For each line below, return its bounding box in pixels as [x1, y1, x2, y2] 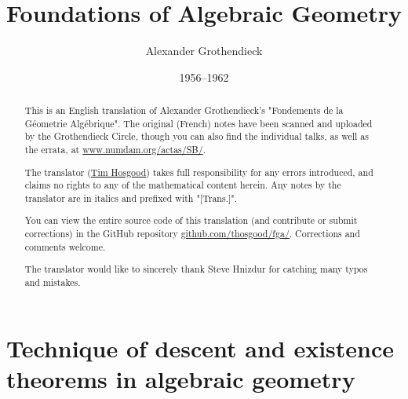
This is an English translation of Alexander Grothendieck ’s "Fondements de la [24, 104, 344, 117]
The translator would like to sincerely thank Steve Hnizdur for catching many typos [24, 262, 368, 276]
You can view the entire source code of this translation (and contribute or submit [24, 214, 358, 227]
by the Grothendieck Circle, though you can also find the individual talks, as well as [24, 130, 369, 143]
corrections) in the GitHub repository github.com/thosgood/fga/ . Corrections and [24, 227, 360, 240]
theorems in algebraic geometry [6, 362, 355, 394]
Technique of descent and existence [6, 331, 395, 364]
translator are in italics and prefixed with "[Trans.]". [24, 191, 238, 204]
